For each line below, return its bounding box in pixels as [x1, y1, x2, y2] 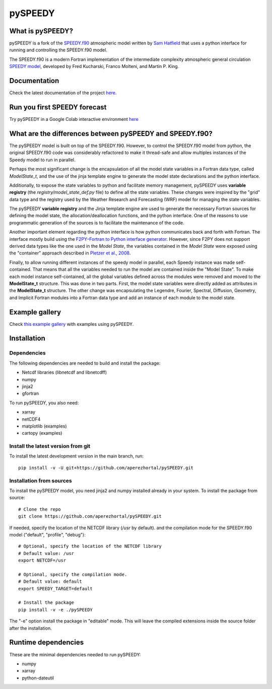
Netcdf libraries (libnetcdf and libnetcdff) [22, 369, 107, 375]
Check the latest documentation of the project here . [9, 90, 117, 96]
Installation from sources [9, 477, 73, 484]
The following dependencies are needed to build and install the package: [9, 360, 161, 366]
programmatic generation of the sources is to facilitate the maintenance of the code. [9, 220, 184, 226]
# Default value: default [18, 579, 83, 584]
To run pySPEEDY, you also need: [9, 399, 79, 405]
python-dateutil [22, 675, 54, 681]
